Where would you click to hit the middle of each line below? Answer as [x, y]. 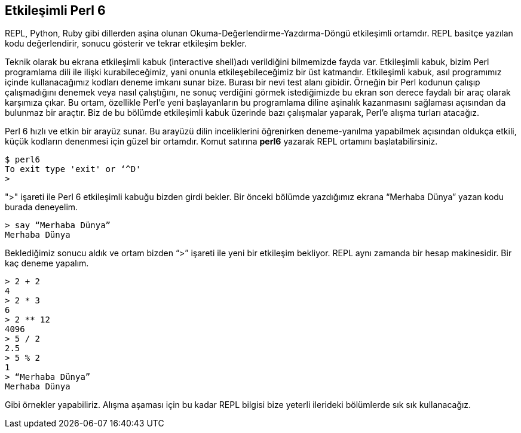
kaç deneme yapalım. [47, 263]
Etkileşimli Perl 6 [55, 10]
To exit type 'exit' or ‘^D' [73, 169]
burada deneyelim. [42, 207]
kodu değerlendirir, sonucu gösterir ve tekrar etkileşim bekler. [126, 44]
